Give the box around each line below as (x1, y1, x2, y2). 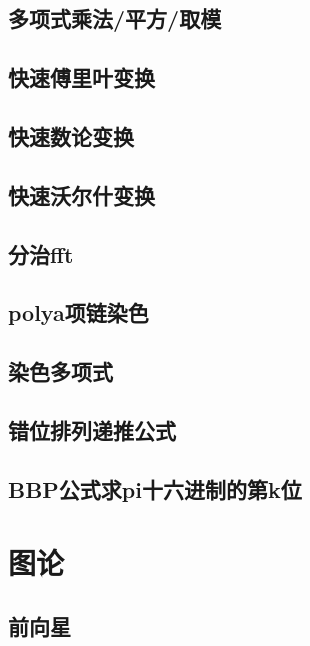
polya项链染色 (8, 297, 149, 328)
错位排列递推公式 (8, 414, 176, 445)
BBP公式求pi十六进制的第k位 (8, 473, 302, 504)
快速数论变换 (8, 120, 134, 151)
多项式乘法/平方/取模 (8, 3, 222, 34)
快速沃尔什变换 (8, 179, 155, 210)
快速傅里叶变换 (8, 62, 155, 93)
